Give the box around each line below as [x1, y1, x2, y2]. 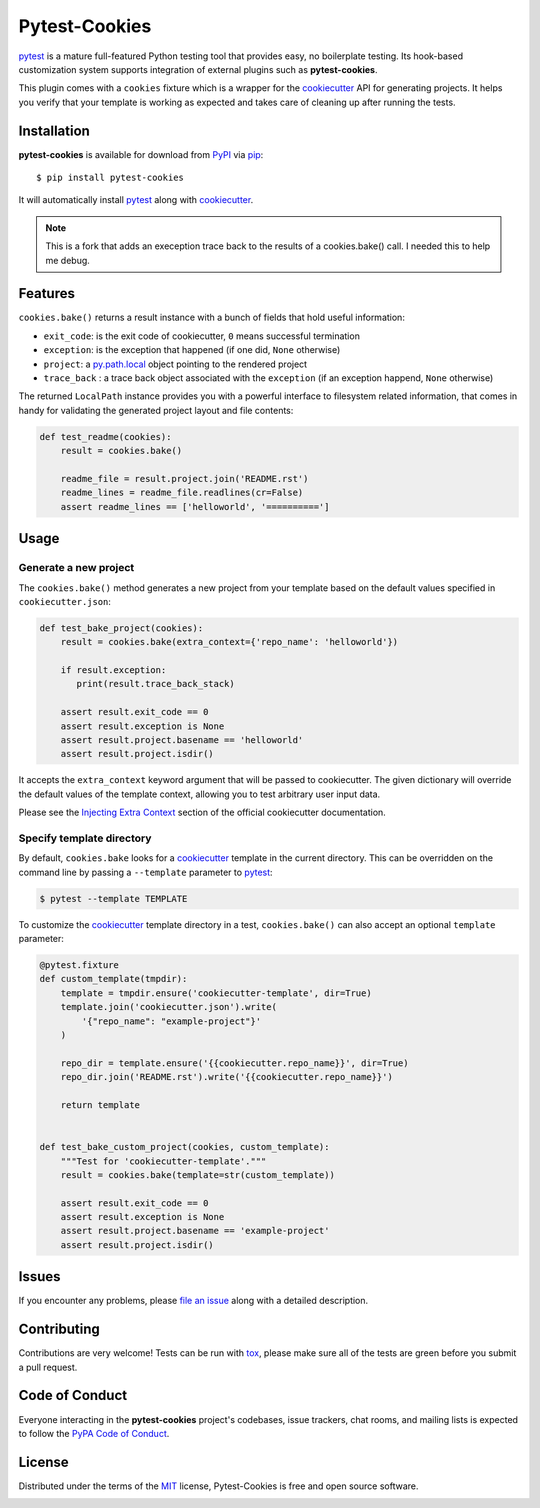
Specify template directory [18, 831, 152, 845]
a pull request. [18, 1361, 78, 1373]
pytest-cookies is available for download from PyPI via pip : [18, 148, 264, 160]
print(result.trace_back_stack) [76, 678, 235, 690]
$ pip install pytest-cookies [36, 172, 185, 184]
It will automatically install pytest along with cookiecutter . [18, 194, 254, 206]
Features [18, 285, 75, 302]
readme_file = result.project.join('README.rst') [60, 473, 309, 484]
